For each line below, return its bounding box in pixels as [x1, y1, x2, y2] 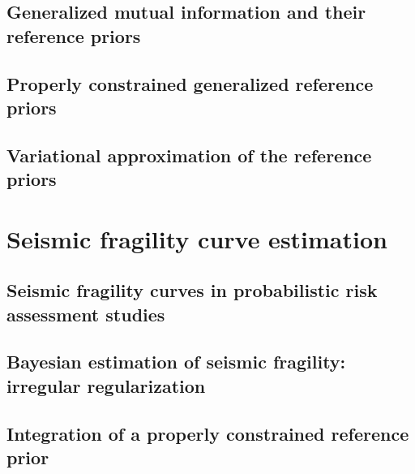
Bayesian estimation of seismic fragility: [6, 349, 346, 374]
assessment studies [6, 301, 165, 326]
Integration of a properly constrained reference [6, 420, 409, 446]
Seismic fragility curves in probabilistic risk [6, 278, 378, 303]
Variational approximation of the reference [6, 142, 372, 167]
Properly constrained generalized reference [6, 71, 374, 96]
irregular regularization [6, 373, 206, 398]
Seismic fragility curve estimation [6, 222, 387, 255]
